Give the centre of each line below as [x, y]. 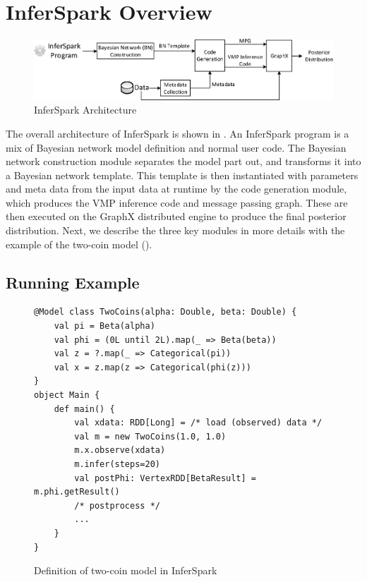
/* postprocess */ [117, 505]
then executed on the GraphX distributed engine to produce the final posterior [176, 216]
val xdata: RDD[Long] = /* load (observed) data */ [198, 423]
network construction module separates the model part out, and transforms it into [183, 161]
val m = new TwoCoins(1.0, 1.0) [150, 436]
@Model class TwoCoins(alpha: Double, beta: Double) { [166, 312]
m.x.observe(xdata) [120, 450]
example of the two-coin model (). [79, 244]
